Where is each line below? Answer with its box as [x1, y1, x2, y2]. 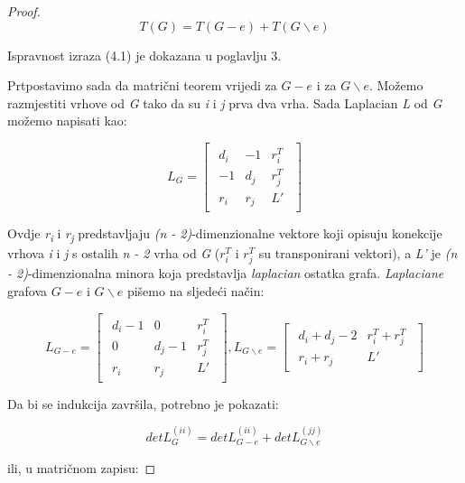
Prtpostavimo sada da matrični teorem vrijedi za [7, 76, 277, 95]
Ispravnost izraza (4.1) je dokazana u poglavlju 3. [7, 45, 282, 64]
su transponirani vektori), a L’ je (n [258, 244, 458, 263]
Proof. [7, 2, 41, 20]
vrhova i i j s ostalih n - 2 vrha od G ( [7, 244, 220, 263]
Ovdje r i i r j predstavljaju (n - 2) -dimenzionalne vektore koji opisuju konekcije [7, 224, 442, 245]
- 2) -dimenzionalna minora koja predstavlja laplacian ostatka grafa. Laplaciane [7, 264, 444, 283]
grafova [7, 281, 47, 300]
